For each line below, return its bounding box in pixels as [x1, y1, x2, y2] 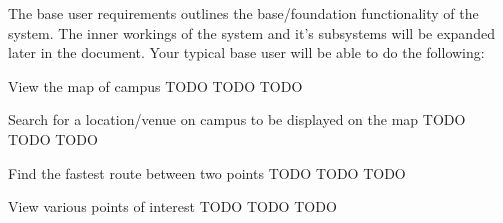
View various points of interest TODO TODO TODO [8, 196, 337, 217]
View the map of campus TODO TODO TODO [8, 75, 303, 96]
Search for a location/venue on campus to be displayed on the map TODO [8, 109, 466, 130]
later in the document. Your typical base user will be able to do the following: [8, 42, 485, 63]
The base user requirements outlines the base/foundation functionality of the [8, 3, 479, 23]
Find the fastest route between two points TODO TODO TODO [8, 162, 406, 183]
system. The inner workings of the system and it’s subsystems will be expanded [8, 22, 495, 43]
